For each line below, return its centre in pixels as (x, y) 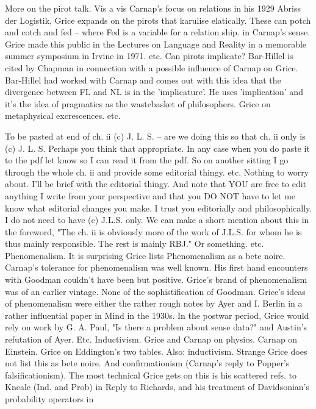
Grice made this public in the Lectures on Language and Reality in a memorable (156, 44)
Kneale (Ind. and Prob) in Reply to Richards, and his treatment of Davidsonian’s (157, 387)
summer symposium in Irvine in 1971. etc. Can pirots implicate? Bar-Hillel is (149, 56)
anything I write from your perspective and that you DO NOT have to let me (150, 195)
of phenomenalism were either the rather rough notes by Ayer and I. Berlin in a (154, 303)
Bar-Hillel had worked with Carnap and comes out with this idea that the (143, 80)
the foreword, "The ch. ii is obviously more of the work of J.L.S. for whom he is (153, 231)
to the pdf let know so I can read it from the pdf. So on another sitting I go (147, 160)
